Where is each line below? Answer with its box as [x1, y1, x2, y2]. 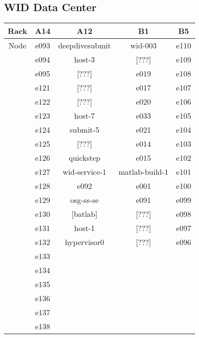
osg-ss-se [70, 194, 99, 206]
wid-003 [130, 40, 157, 51]
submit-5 [70, 124, 99, 136]
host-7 [74, 110, 95, 122]
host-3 [74, 54, 95, 65]
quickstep [69, 152, 100, 164]
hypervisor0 [65, 236, 104, 248]
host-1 [74, 222, 95, 234]
